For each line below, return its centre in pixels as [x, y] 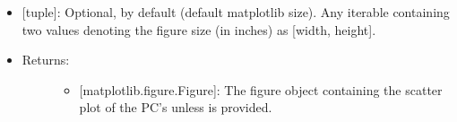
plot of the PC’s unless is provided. [176, 107]
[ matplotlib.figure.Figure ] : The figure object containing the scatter [261, 89]
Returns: [46, 60]
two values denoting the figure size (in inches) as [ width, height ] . [199, 29]
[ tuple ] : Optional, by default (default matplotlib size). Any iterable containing [236, 12]
